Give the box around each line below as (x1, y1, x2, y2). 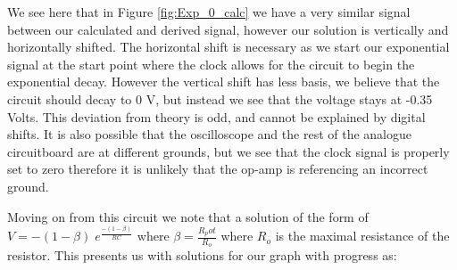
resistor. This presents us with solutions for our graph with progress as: (7, 246, 397, 265)
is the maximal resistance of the (275, 226, 450, 245)
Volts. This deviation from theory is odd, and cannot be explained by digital (7, 107, 426, 126)
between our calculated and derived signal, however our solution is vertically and (7, 20, 449, 38)
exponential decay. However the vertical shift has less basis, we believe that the (7, 72, 440, 91)
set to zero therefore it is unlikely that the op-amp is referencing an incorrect (7, 160, 428, 178)
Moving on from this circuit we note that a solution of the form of (7, 207, 369, 225)
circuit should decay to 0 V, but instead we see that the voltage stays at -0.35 (7, 89, 433, 108)
